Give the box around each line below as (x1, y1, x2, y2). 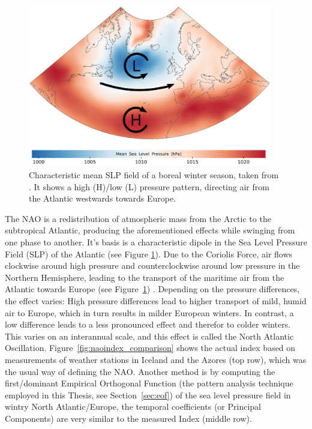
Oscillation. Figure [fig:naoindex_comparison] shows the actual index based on (5, 341, 296, 354)
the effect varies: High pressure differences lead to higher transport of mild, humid (5, 294, 307, 307)
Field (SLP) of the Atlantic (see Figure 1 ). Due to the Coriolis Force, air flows (5, 247, 293, 260)
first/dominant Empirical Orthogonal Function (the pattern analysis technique (5, 377, 293, 389)
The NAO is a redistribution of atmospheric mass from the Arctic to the (5, 212, 271, 224)
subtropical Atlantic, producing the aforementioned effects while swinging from (5, 224, 295, 236)
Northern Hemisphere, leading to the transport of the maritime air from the (5, 271, 284, 283)
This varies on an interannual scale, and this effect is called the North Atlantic (5, 329, 294, 342)
